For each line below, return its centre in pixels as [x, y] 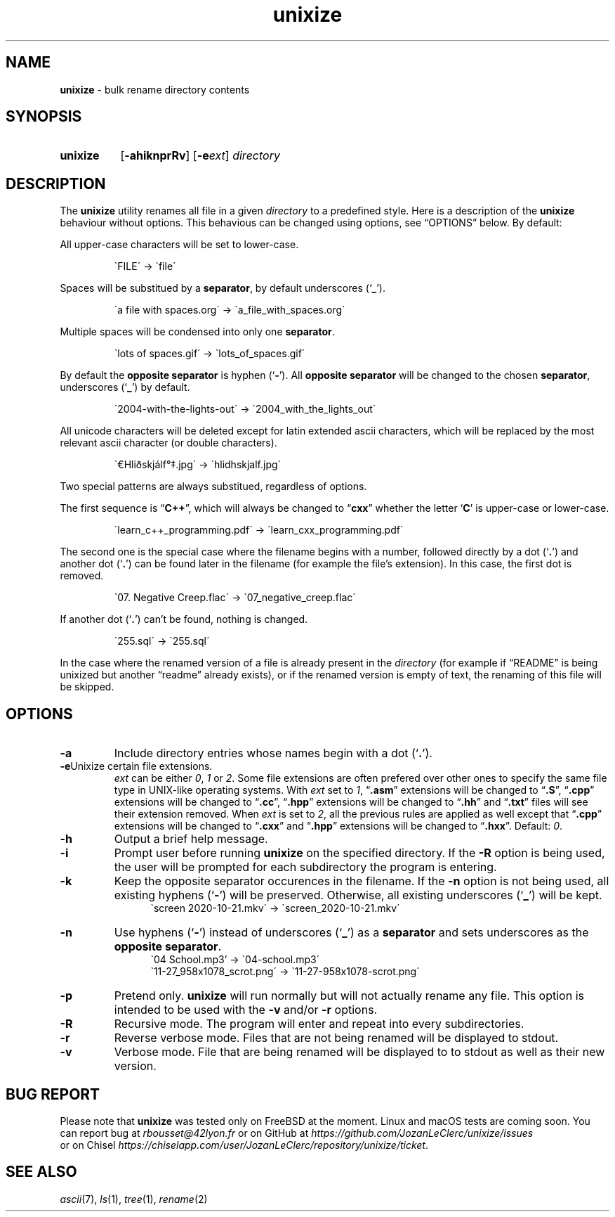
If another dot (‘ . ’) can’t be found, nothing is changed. [184, 619]
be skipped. [87, 687]
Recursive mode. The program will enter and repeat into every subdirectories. [319, 1024]
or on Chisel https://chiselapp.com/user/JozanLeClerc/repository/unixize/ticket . [244, 1145]
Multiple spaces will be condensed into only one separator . [197, 332]
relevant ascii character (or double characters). [168, 443]
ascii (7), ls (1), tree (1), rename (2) [134, 1199]
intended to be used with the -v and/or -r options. [246, 1010]
